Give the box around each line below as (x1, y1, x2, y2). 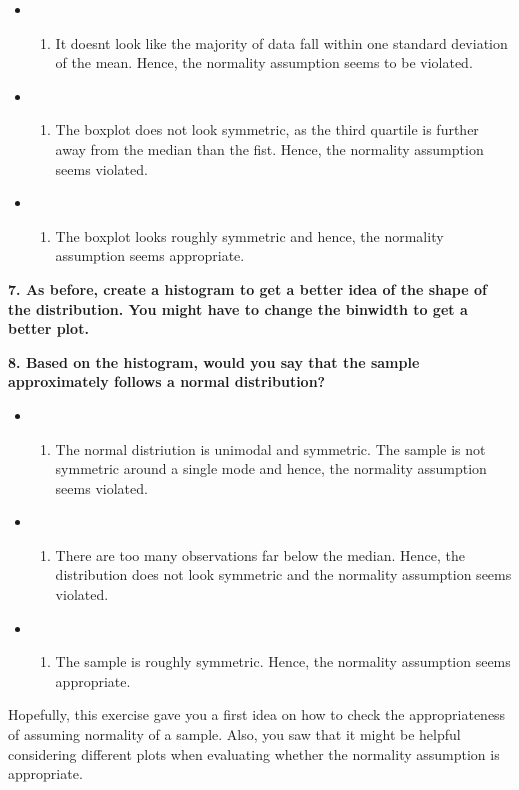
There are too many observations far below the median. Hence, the (55, 544, 465, 565)
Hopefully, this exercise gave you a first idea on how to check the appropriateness (8, 704, 506, 725)
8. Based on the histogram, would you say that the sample (8, 351, 420, 372)
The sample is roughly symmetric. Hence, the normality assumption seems (55, 651, 511, 672)
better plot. (8, 318, 89, 339)
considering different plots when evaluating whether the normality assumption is (8, 743, 500, 764)
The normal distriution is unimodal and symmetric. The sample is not (55, 438, 486, 459)
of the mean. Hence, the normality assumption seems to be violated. (55, 52, 473, 73)
